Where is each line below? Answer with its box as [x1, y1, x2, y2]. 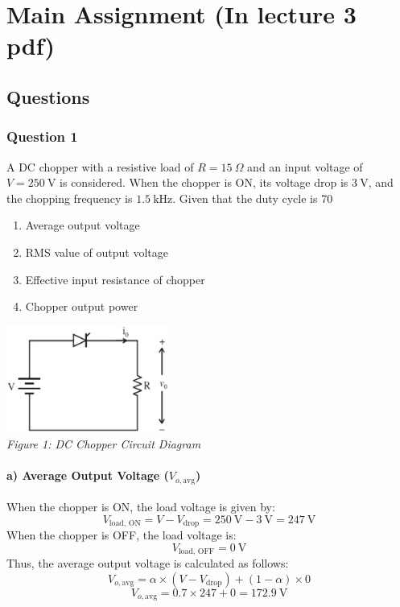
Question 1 [6, 126, 78, 147]
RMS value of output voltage [25, 243, 168, 260]
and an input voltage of [247, 158, 363, 175]
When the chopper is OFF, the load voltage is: [6, 526, 237, 543]
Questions [6, 84, 90, 109]
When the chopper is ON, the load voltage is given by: [6, 498, 275, 515]
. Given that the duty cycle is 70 [172, 189, 333, 206]
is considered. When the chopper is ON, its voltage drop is [60, 174, 348, 191]
